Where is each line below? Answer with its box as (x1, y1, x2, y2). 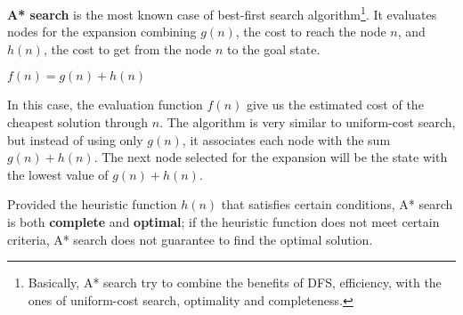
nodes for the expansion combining (7, 22, 197, 41)
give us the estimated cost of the (246, 95, 424, 114)
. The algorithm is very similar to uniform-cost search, (159, 113, 456, 132)
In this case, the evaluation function (7, 95, 203, 114)
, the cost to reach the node (235, 22, 386, 41)
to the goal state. (227, 39, 321, 58)
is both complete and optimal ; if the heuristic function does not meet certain (7, 213, 440, 230)
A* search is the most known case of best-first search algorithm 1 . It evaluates (7, 3, 437, 23)
